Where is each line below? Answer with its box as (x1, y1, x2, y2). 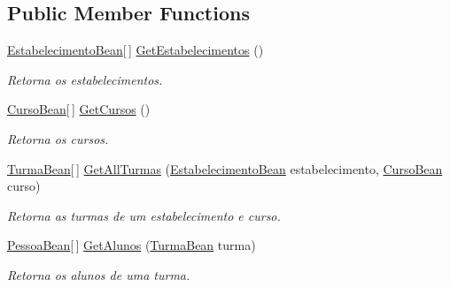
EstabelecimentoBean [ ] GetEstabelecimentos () (7, 41, 264, 59)
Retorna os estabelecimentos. (7, 70, 163, 88)
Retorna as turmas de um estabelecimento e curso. (7, 206, 281, 224)
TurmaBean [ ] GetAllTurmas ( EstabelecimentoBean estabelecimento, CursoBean (7, 159, 443, 177)
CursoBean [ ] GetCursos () (7, 100, 151, 118)
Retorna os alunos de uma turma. (7, 265, 190, 283)
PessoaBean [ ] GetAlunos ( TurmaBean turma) (7, 236, 256, 254)
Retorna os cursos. (7, 129, 109, 147)
